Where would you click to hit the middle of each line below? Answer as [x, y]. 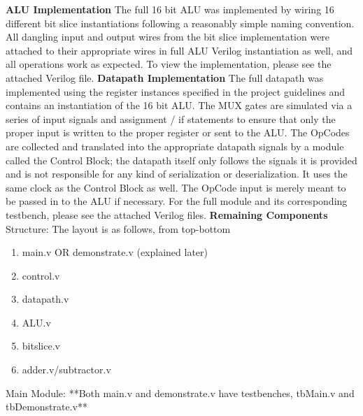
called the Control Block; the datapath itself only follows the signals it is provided [181, 160]
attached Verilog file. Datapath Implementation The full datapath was [165, 77]
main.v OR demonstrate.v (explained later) [115, 252]
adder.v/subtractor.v [66, 370]
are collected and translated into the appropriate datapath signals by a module [175, 146]
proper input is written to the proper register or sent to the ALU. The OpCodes [178, 132]
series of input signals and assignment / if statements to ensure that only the [171, 119]
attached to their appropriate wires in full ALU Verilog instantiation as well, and [179, 50]
